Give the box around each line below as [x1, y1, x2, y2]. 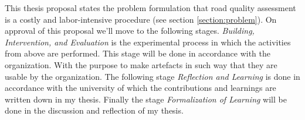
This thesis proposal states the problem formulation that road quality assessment [5, 2, 296, 13]
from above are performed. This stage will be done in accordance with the [5, 47, 270, 59]
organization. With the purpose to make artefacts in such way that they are [5, 58, 277, 70]
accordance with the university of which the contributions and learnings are [5, 82, 276, 94]
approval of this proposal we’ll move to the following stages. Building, [5, 24, 255, 37]
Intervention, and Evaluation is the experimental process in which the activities [5, 36, 291, 48]
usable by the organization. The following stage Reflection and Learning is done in [5, 70, 300, 82]
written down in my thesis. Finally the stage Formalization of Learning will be [5, 93, 287, 105]
